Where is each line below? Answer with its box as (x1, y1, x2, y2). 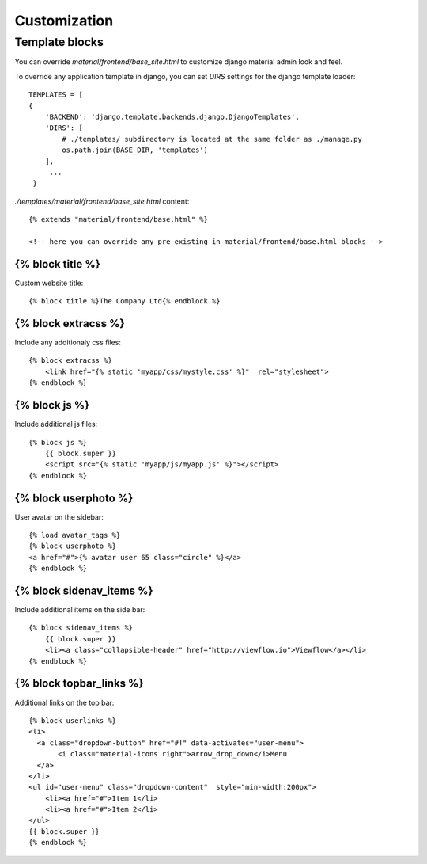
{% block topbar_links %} (14, 677, 144, 691)
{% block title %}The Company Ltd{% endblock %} (28, 297, 221, 306)
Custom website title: (14, 278, 84, 287)
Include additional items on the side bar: (14, 605, 145, 615)
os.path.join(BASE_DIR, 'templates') (62, 146, 209, 154)
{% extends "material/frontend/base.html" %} (28, 215, 209, 224)
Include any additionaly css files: (14, 337, 122, 348)
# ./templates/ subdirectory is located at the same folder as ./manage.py (62, 135, 363, 143)
